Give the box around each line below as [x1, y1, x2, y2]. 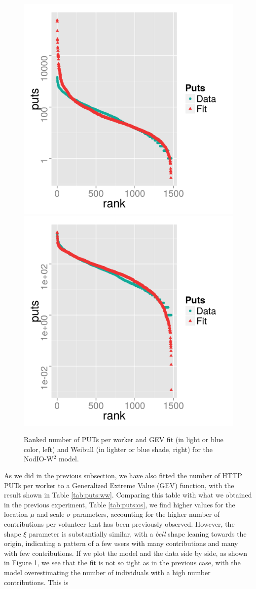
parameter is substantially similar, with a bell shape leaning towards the [29, 528, 247, 539]
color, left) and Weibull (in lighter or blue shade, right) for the [24, 444, 213, 454]
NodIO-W [24, 453, 54, 464]
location [4, 509, 28, 519]
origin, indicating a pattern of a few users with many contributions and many [4, 538, 238, 548]
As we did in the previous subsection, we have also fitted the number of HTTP [4, 470, 242, 480]
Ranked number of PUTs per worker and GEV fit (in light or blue [24, 434, 223, 445]
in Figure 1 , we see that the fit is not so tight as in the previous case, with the [4, 557, 241, 568]
